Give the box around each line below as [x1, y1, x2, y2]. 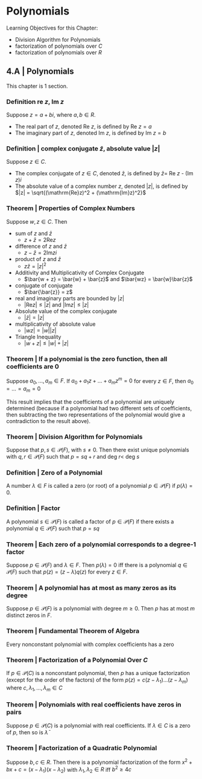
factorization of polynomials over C [14, 42, 103, 50]
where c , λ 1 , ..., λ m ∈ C [6, 684, 63, 693]
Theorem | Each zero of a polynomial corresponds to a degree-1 [6, 540, 197, 548]
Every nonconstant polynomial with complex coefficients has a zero [6, 641, 174, 648]
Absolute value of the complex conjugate [14, 308, 118, 315]
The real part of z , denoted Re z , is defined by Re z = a [14, 123, 152, 131]
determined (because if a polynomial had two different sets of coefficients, [6, 404, 192, 412]
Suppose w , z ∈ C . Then [6, 218, 68, 225]
